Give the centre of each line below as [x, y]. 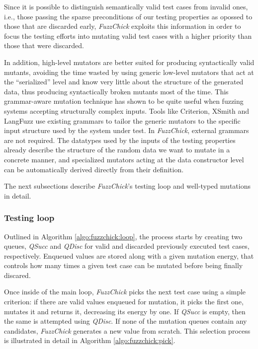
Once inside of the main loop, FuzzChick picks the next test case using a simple [125, 292]
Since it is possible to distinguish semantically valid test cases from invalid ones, [126, 6]
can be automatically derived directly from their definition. [94, 169]
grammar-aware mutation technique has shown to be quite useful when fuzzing [124, 101]
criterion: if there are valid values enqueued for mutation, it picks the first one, [124, 302]
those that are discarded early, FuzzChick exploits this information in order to [123, 26]
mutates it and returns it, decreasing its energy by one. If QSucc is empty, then [125, 311]
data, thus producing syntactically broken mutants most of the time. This [116, 91]
